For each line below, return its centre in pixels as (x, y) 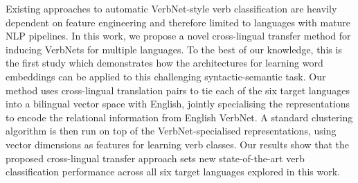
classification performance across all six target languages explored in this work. (173, 172)
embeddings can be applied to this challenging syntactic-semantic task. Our (166, 76)
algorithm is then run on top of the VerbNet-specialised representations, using (171, 131)
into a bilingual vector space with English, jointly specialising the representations (178, 104)
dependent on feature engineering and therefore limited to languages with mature (178, 22)
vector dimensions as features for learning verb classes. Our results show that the (178, 144)
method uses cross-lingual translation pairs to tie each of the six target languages (178, 90)
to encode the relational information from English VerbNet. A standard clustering (179, 117)
